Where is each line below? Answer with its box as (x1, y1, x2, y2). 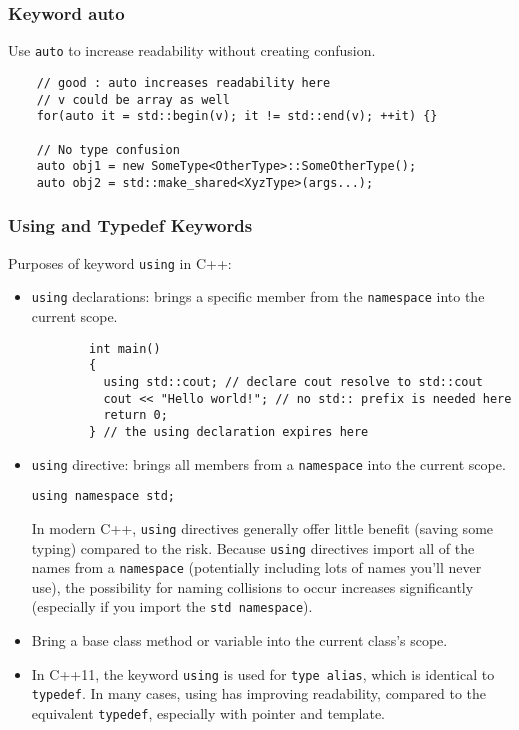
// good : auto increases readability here (36, 75, 331, 90)
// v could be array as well (36, 92, 230, 107)
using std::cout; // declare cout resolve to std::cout (103, 374, 483, 389)
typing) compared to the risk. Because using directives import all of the (31, 537, 475, 558)
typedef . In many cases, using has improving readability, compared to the (31, 683, 487, 704)
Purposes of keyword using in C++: (8, 252, 232, 273)
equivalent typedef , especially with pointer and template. (31, 702, 385, 723)
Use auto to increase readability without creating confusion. (8, 40, 376, 61)
